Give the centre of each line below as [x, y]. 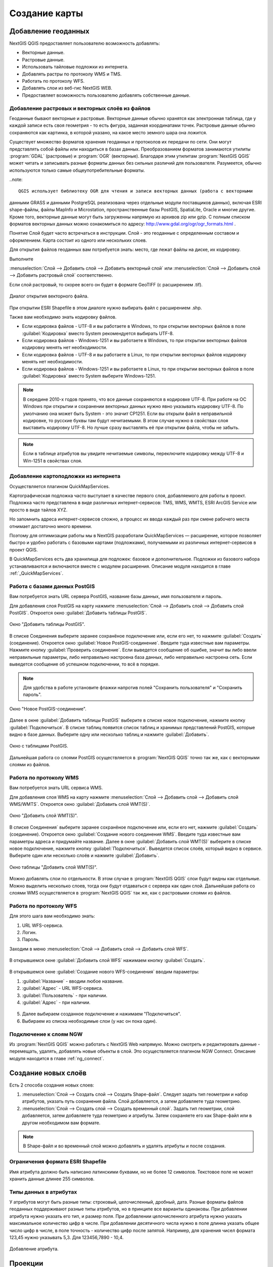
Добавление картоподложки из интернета [65, 476]
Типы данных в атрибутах [43, 1192]
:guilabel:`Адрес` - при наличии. [56, 1002]
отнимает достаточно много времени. [51, 526]
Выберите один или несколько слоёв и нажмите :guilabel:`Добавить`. [84, 855]
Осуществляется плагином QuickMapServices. [60, 486]
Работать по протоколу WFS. [53, 81]
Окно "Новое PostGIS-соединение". [48, 709]
